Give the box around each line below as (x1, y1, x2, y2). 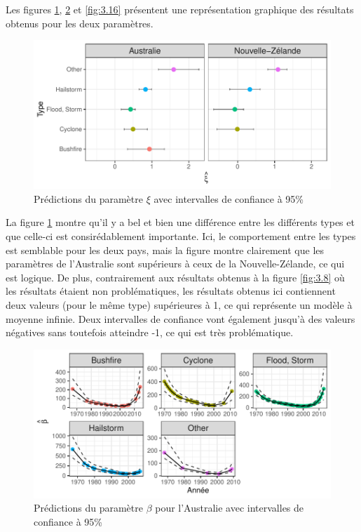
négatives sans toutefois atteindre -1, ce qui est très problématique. (6, 325, 294, 340)
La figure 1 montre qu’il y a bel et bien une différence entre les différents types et (6, 215, 355, 230)
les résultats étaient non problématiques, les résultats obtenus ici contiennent (6, 284, 336, 298)
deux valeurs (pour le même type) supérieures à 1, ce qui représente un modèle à (6, 297, 353, 312)
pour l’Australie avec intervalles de (155, 500, 304, 515)
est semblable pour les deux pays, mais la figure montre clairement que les (6, 242, 325, 257)
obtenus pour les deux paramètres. (6, 15, 154, 30)
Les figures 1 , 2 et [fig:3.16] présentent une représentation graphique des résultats (6, 2, 354, 16)
